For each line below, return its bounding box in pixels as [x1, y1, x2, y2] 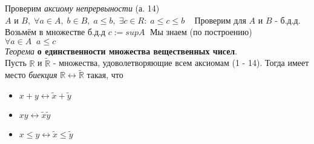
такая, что [87, 68, 123, 81]
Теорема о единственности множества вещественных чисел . [5, 44, 238, 57]
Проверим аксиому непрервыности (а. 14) [5, 2, 160, 14]
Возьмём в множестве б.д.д [5, 25, 106, 38]
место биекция [5, 68, 57, 81]
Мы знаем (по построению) [150, 25, 252, 38]
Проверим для [194, 13, 246, 26]
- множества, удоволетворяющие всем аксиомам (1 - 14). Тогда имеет [53, 56, 309, 69]
